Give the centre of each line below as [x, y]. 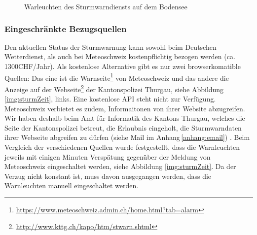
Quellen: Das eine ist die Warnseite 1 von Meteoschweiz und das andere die [117, 77]
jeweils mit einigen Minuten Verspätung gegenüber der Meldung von [108, 156]
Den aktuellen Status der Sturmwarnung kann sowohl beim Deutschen [110, 47]
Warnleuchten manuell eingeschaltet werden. [72, 185]
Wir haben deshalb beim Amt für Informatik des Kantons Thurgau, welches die [125, 118]
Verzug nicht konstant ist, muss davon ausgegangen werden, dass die [108, 176]
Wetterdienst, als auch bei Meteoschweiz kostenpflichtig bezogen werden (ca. [120, 56]
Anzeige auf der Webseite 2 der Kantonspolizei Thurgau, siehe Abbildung [114, 88]
